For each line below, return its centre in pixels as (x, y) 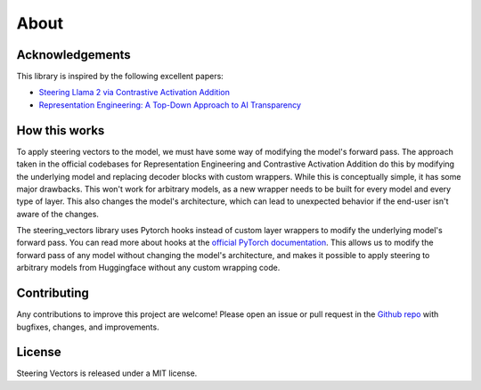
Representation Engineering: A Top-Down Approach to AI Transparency (170, 105)
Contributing (53, 293)
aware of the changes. (58, 214)
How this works (61, 130)
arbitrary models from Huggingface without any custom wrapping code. (148, 268)
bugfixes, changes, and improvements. (88, 327)
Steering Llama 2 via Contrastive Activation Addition (135, 93)
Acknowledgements (73, 55)
